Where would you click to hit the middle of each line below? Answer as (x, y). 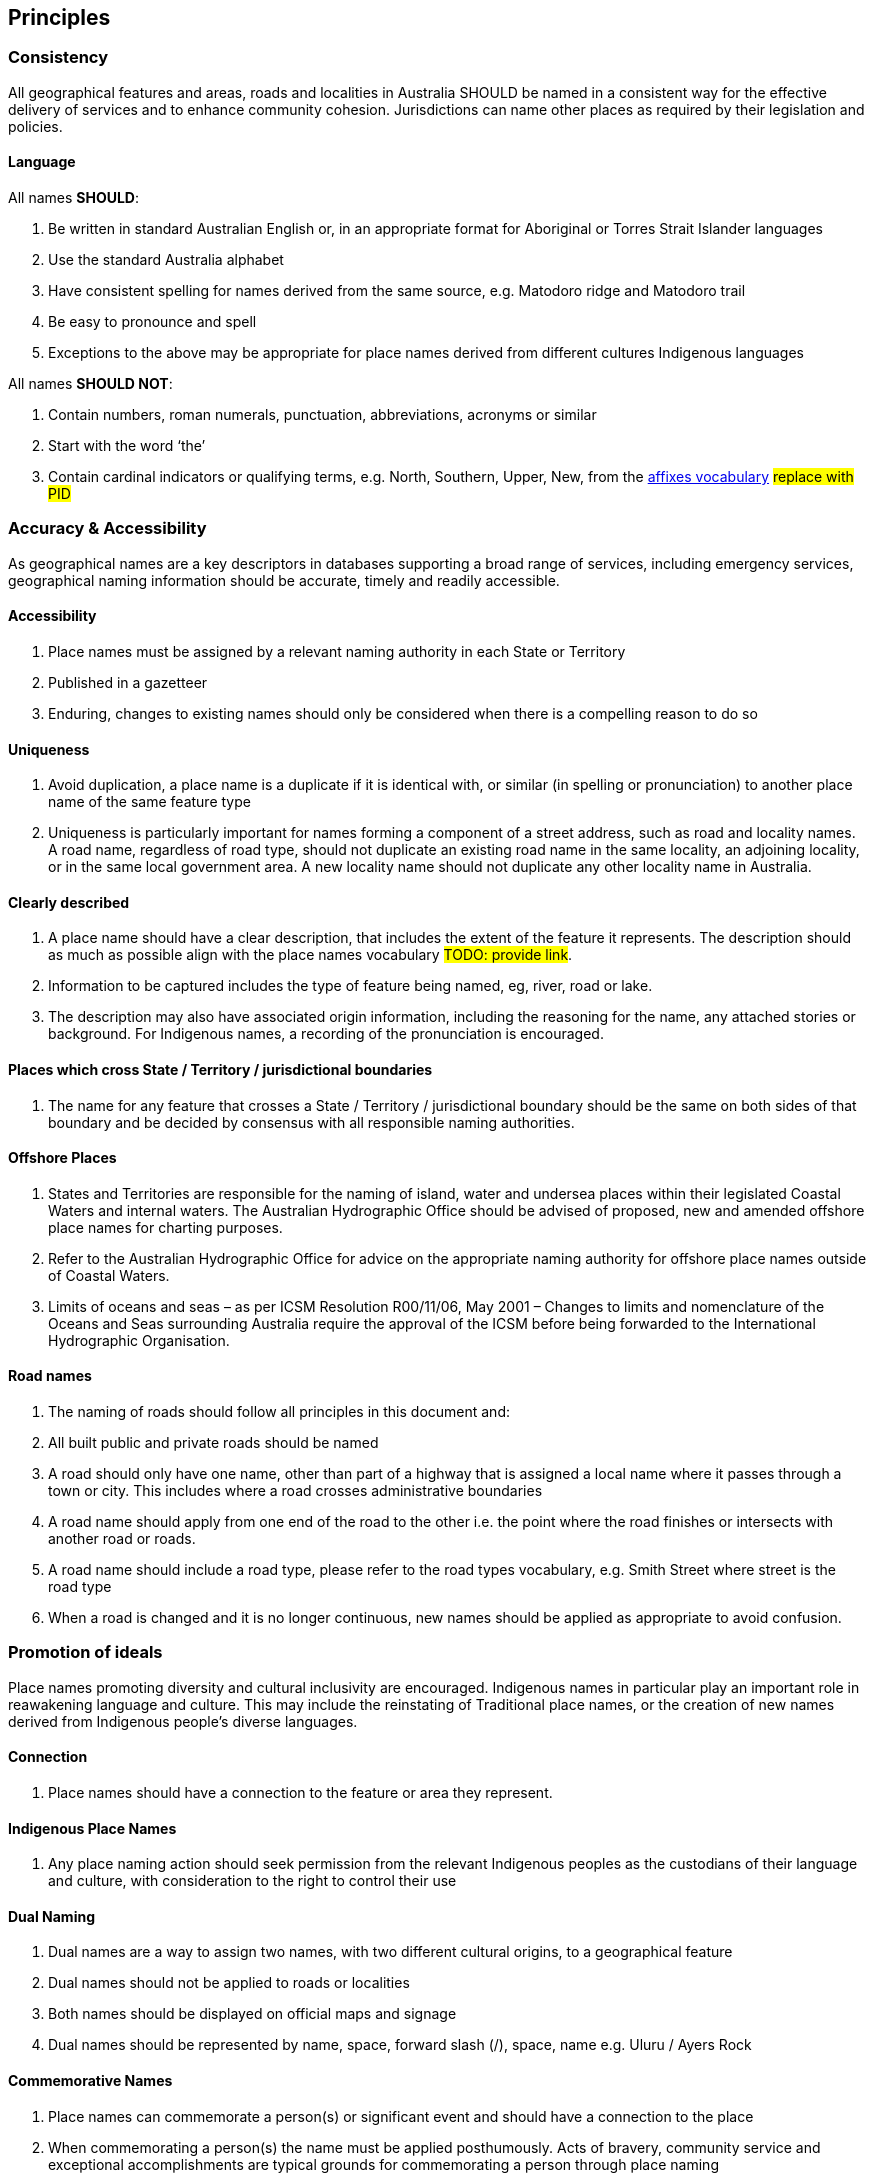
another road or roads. (122, 1539)
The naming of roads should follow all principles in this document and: (279, 1412)
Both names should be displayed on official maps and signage (252, 2014)
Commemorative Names (90, 2081)
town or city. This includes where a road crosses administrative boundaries (295, 1491)
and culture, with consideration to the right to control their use (252, 1881)
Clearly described (69, 902)
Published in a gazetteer (128, 682)
